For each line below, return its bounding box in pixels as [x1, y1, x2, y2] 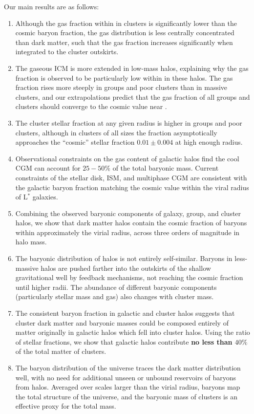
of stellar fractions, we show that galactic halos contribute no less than [15, 336, 233, 347]
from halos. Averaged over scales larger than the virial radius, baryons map [15, 382, 240, 392]
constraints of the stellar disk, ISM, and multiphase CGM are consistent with [15, 172, 247, 182]
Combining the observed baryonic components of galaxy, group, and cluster [15, 208, 241, 218]
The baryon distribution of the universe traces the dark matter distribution [15, 363, 241, 372]
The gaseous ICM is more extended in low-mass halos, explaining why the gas [15, 63, 249, 73]
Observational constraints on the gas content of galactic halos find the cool [15, 153, 239, 163]
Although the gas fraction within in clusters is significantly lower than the [15, 18, 237, 28]
